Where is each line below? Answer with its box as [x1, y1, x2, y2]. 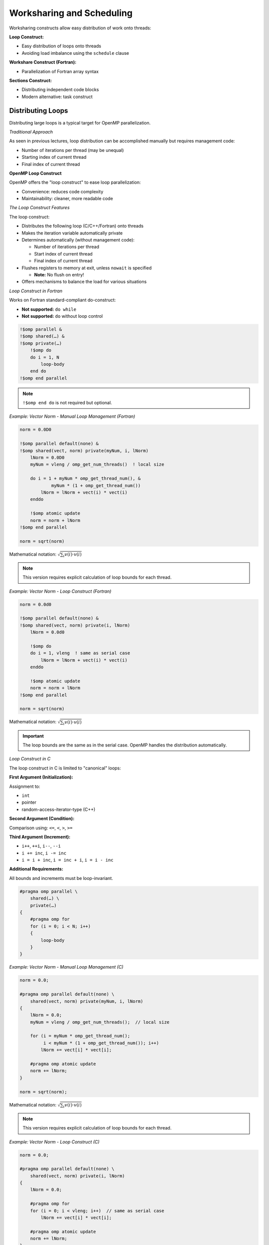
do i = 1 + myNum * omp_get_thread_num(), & [30, 476, 141, 482]
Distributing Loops [9, 107, 68, 115]
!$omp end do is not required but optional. [22, 400, 112, 406]
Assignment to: [9, 783, 40, 789]
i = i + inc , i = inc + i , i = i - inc [21, 857, 114, 863]
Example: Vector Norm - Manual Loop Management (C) [9, 964, 124, 970]
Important [22, 733, 44, 739]
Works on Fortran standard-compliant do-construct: [9, 297, 116, 303]
